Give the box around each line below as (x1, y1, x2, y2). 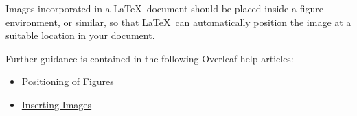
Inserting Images (21, 97, 92, 111)
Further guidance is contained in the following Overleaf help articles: (5, 51, 294, 65)
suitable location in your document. (5, 28, 155, 43)
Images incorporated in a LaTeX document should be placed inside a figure (5, 1, 323, 15)
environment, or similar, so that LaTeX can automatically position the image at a (5, 14, 352, 29)
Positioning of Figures (21, 74, 114, 89)
